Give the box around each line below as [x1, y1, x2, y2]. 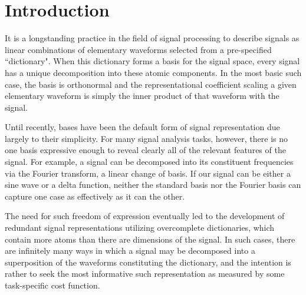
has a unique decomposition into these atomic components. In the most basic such [5, 66, 302, 78]
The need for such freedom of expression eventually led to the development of [5, 210, 285, 222]
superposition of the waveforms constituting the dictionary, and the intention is [5, 256, 291, 268]
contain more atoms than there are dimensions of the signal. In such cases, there [5, 233, 295, 245]
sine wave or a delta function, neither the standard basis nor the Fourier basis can [5, 178, 301, 191]
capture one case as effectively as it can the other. [5, 190, 185, 202]
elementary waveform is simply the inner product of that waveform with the [5, 90, 279, 102]
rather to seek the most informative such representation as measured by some [5, 267, 285, 280]
